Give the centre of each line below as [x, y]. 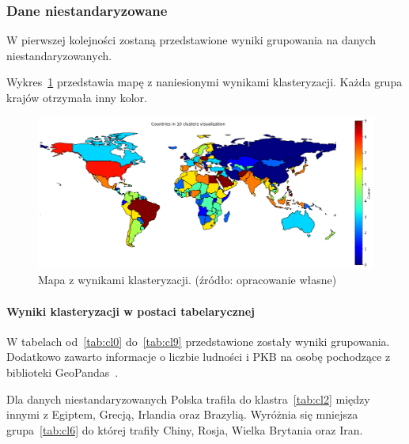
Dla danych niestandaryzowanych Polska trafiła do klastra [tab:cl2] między [188, 398]
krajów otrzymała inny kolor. [77, 97]
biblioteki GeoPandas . [62, 372]
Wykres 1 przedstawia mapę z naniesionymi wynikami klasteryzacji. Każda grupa [204, 82]
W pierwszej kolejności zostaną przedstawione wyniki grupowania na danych [191, 40]
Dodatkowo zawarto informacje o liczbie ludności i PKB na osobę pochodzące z [199, 357]
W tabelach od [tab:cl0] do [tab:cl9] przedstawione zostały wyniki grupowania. [198, 341]
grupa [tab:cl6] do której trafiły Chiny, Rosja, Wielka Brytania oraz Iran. [185, 429]
